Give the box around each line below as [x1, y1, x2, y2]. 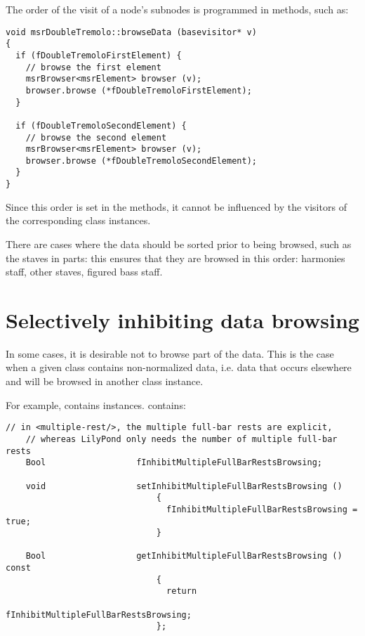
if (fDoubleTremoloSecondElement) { [15, 120, 187, 131]
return [166, 586, 197, 597]
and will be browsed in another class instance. [6, 374, 204, 389]
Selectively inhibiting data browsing [6, 305, 359, 334]
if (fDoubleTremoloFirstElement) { [15, 50, 182, 60]
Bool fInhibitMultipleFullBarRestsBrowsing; [25, 457, 323, 468]
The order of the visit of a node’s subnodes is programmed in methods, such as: [6, 2, 349, 16]
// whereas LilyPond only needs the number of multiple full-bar [25, 434, 338, 444]
